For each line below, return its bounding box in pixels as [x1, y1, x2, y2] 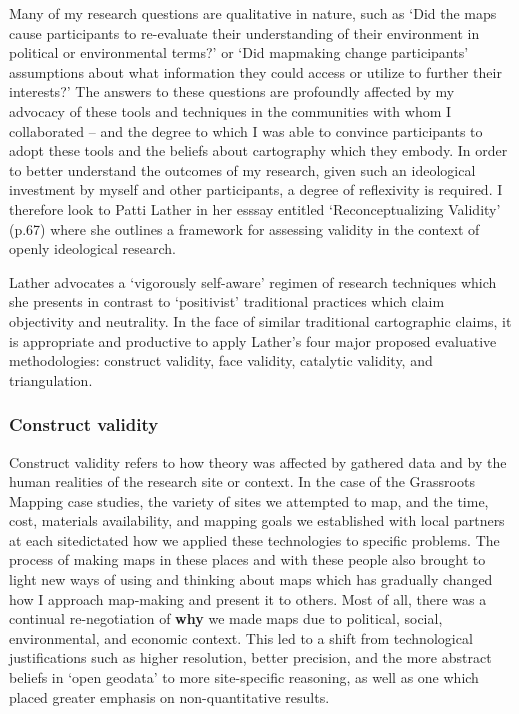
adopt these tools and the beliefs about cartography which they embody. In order [9, 140, 508, 161]
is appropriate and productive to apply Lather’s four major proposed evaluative [9, 330, 497, 351]
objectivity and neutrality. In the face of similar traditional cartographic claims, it [9, 310, 512, 331]
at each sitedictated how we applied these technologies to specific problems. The [9, 529, 500, 550]
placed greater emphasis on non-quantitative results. [9, 686, 330, 707]
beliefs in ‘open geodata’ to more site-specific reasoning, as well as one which [9, 667, 479, 688]
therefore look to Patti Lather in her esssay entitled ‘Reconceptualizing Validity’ [9, 198, 501, 219]
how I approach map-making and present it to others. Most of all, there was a [9, 588, 487, 609]
